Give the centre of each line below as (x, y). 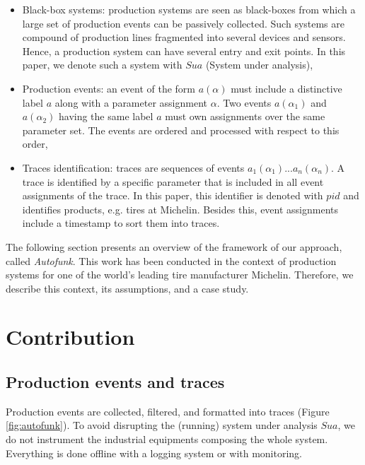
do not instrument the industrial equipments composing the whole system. (167, 439)
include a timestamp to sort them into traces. (121, 223)
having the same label (106, 116)
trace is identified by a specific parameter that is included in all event (173, 181)
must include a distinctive (286, 88)
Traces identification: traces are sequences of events (133, 167)
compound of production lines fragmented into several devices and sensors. (184, 37)
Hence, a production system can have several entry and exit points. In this (184, 51)
